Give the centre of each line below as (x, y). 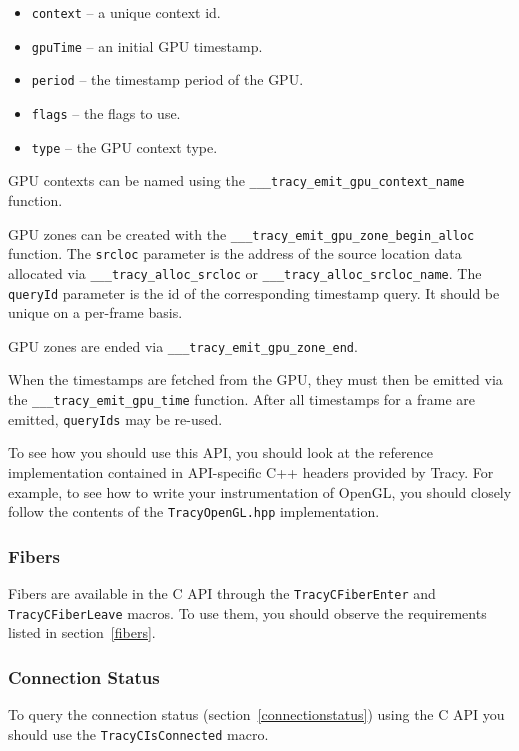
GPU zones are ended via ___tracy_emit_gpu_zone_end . (183, 345)
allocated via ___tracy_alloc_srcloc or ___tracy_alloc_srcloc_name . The (245, 272)
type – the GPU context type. (124, 146)
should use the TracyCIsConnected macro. (138, 733)
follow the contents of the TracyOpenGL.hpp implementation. (194, 511)
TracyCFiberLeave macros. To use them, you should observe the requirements (247, 612)
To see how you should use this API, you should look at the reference (220, 452)
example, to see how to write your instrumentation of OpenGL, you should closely (260, 491)
